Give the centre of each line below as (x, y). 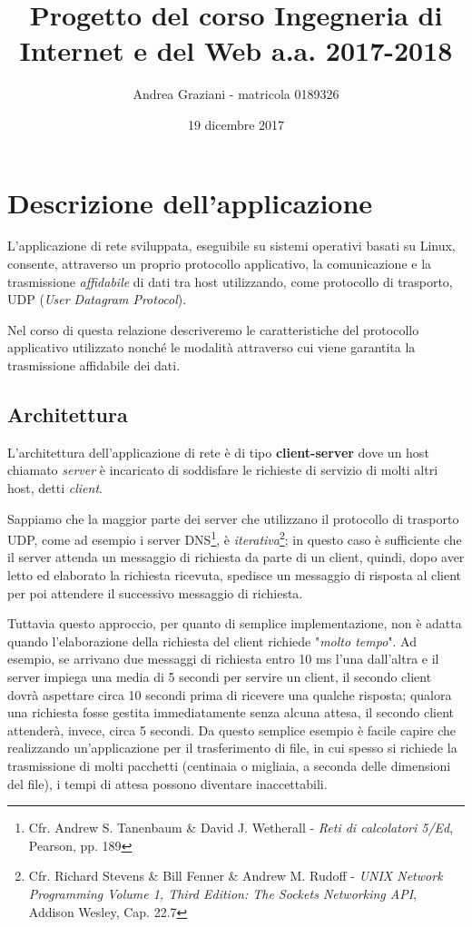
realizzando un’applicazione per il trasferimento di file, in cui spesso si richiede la (232, 748)
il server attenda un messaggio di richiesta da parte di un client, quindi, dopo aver (236, 557)
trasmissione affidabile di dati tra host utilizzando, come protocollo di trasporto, (230, 281)
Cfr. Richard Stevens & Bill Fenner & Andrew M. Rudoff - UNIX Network (236, 876)
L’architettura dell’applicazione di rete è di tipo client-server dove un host (218, 452)
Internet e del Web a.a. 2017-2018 (236, 50)
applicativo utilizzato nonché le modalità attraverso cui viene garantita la (211, 347)
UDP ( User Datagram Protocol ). (97, 299)
